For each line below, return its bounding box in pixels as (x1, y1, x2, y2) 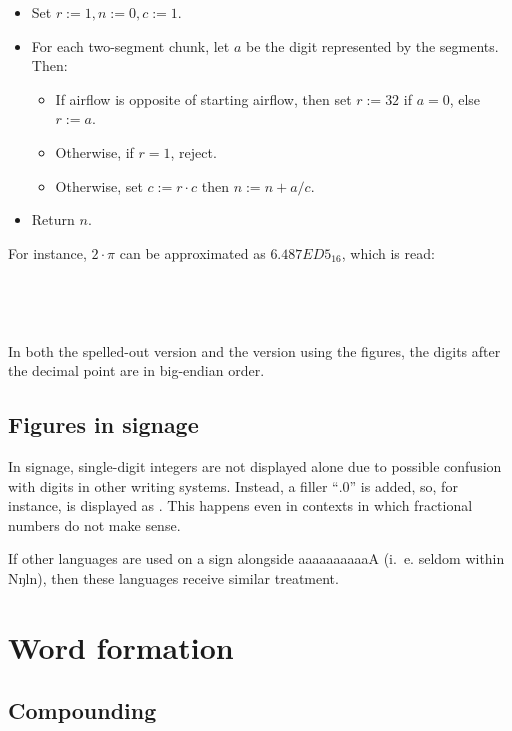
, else (449, 88, 481, 109)
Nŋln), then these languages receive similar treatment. (8, 568, 339, 589)
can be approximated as (119, 242, 266, 263)
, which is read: (341, 242, 435, 263)
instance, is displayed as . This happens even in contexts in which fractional (8, 495, 473, 516)
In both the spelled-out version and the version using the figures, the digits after (8, 340, 501, 361)
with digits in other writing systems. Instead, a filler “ (8, 475, 339, 496)
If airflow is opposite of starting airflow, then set (55, 88, 352, 109)
